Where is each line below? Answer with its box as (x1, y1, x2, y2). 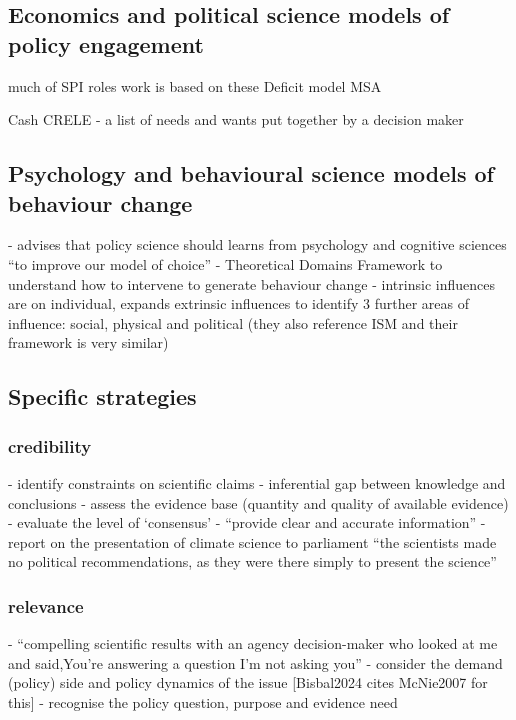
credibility (8, 433, 92, 458)
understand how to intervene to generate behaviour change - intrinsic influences (8, 273, 495, 294)
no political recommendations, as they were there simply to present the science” (8, 551, 497, 572)
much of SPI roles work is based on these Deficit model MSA (8, 75, 382, 96)
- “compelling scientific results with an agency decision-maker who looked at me (8, 633, 498, 654)
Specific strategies (8, 381, 197, 412)
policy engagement (8, 28, 204, 59)
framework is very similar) (8, 332, 169, 353)
